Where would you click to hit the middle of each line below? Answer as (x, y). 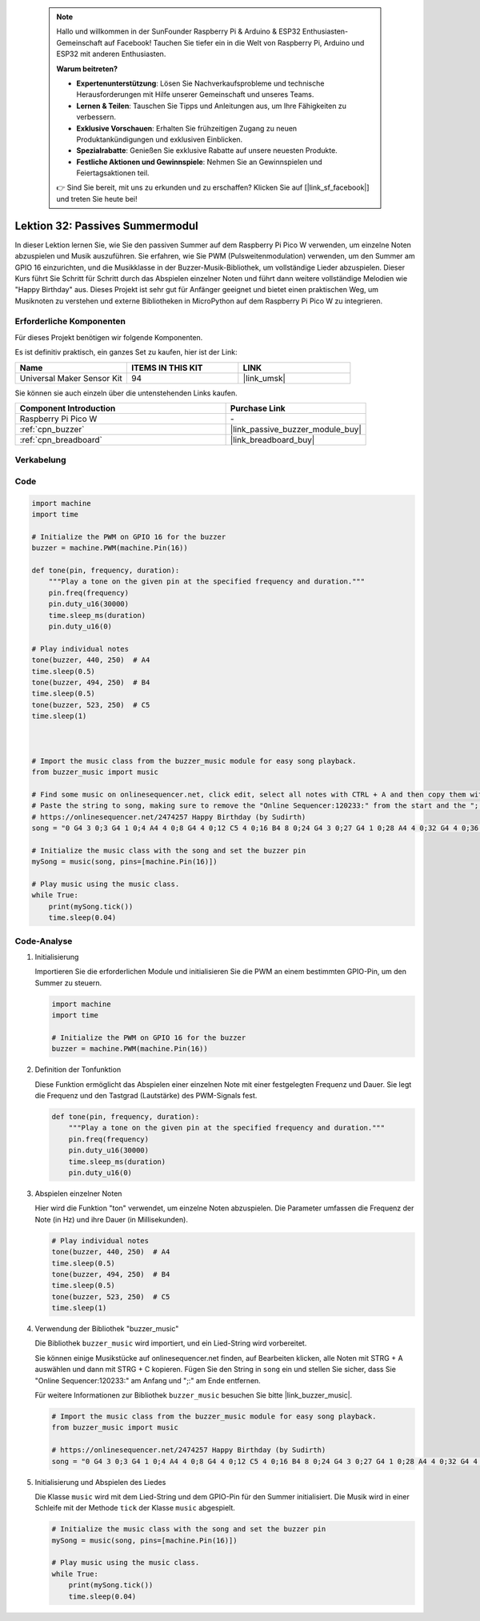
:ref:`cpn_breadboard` (61, 440)
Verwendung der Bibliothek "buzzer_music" (107, 1329)
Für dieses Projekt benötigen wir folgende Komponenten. (109, 337)
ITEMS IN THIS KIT (167, 367)
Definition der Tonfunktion (78, 1069)
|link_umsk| (264, 378)
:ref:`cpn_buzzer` (52, 430)
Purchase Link (258, 408)
